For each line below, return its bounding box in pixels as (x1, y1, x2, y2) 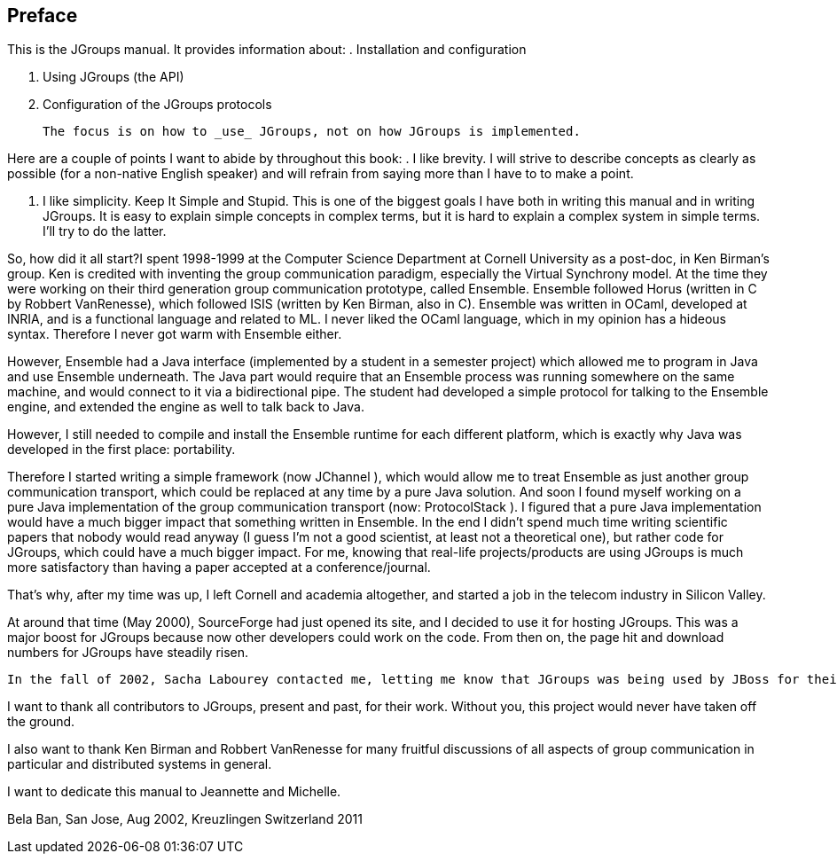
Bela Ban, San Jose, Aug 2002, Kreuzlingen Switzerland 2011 (7, 811, 363, 827)
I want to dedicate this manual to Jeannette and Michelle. (7, 784, 341, 800)
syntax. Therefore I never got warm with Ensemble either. (7, 326, 342, 342)
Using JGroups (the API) (43, 69, 184, 85)
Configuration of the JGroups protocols (43, 97, 272, 113)
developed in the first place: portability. (7, 442, 236, 458)
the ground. (7, 714, 75, 730)
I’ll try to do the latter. (43, 223, 167, 239)
